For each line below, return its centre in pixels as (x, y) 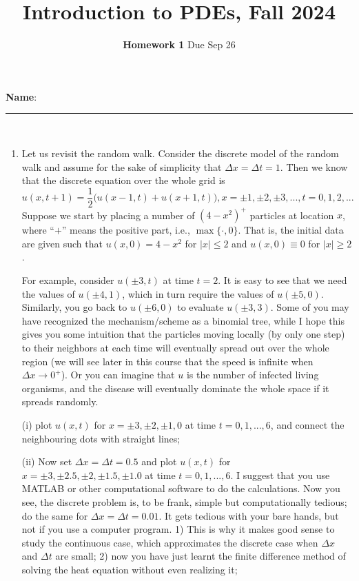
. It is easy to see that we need (283, 280)
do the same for (55, 515)
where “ (38, 230)
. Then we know (314, 166)
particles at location (292, 215)
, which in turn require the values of (198, 293)
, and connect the (307, 424)
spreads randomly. (60, 401)
